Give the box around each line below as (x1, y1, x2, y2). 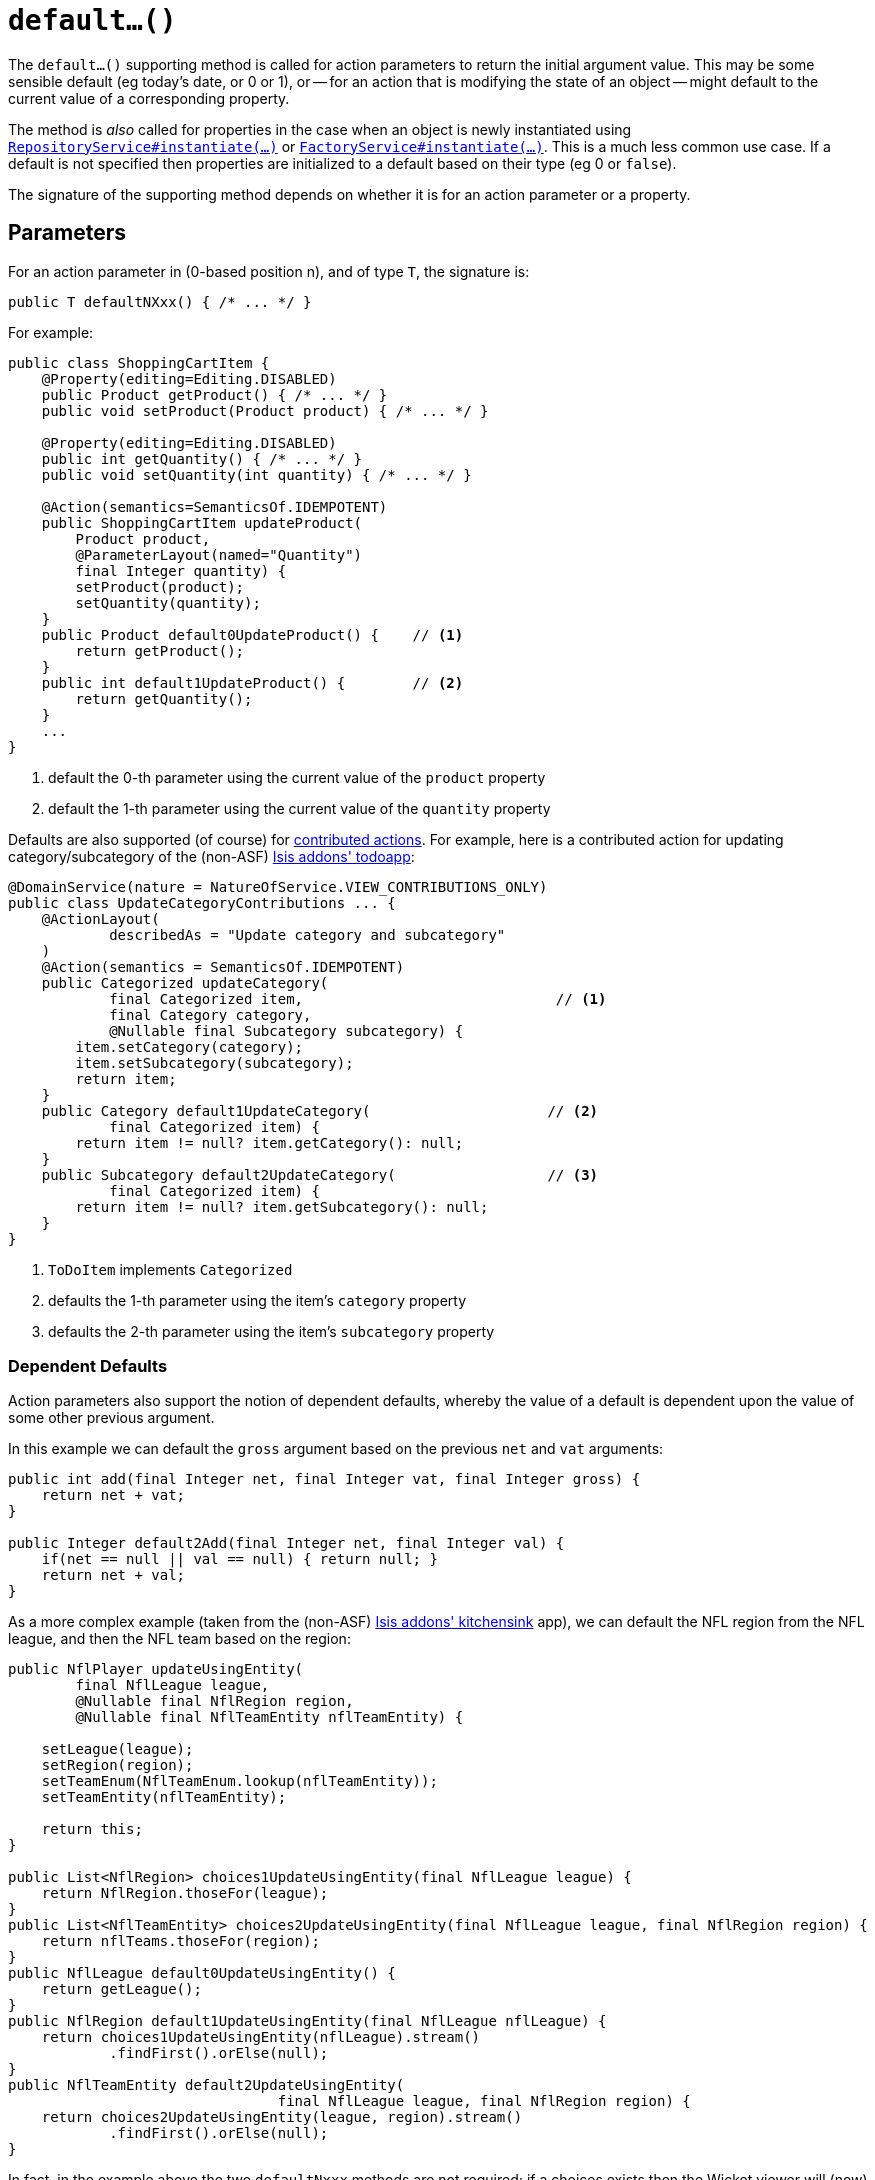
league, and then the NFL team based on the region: (8, 1630, 351, 1648)
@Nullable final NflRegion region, (75, 1693, 354, 1710)
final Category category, (109, 1006, 312, 1023)
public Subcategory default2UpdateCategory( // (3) (41, 1166, 599, 1183)
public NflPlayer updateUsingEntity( (8, 1661, 304, 1678)
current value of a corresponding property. (8, 89, 290, 107)
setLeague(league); (41, 1741, 194, 1758)
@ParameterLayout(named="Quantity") (75, 546, 363, 563)
